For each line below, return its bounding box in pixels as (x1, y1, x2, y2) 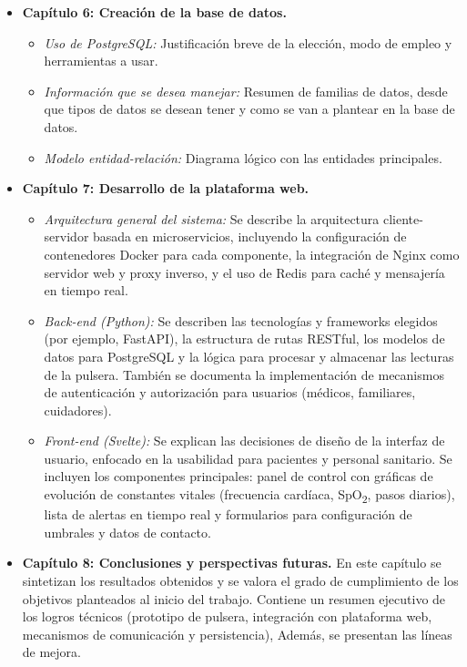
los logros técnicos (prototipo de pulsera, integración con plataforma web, (22, 607, 432, 626)
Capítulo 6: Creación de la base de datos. (22, 3, 287, 21)
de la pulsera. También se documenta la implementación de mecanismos (44, 364, 444, 384)
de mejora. (22, 642, 82, 662)
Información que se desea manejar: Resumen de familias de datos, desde (44, 81, 448, 100)
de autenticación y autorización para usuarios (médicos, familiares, (44, 383, 416, 402)
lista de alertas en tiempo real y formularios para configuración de (44, 505, 412, 524)
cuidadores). (44, 400, 112, 419)
